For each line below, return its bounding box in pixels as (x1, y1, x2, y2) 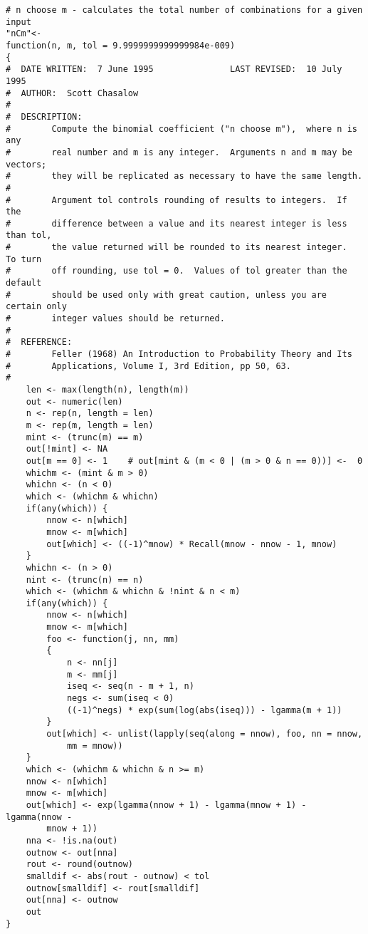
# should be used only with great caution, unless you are (6, 289, 327, 300)
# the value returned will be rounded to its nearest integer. (6, 242, 347, 253)
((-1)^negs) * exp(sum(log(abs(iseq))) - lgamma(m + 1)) (66, 705, 342, 715)
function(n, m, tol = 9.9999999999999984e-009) (6, 40, 236, 51)
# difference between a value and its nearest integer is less (6, 218, 347, 229)
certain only (6, 301, 67, 312)
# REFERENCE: (6, 337, 73, 348)
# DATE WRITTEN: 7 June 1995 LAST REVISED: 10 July (6, 64, 342, 75)
